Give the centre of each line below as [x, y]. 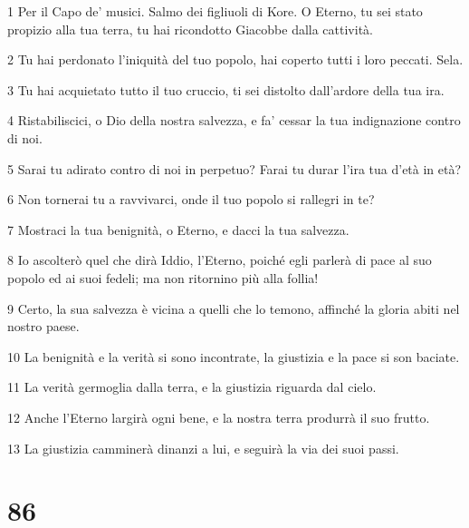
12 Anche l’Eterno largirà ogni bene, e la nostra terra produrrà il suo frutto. [219, 417]
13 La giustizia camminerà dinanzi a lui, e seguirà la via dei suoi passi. [203, 448]
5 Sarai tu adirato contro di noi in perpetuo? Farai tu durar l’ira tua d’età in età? [234, 168]
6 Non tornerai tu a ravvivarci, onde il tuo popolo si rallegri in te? [191, 199]
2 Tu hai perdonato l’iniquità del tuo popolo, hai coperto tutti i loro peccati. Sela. [235, 59]
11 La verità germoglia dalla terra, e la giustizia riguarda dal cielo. [192, 387]
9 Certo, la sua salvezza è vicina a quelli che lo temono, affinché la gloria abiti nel [234, 308]
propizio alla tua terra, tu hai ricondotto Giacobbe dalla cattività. [190, 29]
